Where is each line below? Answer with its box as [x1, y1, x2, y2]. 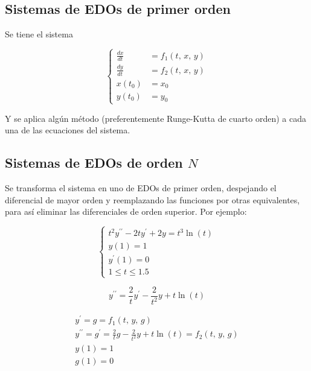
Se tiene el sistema [5, 28, 73, 40]
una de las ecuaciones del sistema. [5, 124, 130, 136]
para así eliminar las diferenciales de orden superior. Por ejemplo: [5, 205, 247, 218]
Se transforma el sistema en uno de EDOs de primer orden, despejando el [5, 182, 277, 194]
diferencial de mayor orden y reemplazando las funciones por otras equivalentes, [5, 193, 300, 206]
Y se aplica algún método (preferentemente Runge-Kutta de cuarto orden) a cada [5, 112, 306, 124]
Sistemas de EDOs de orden [5, 153, 183, 172]
